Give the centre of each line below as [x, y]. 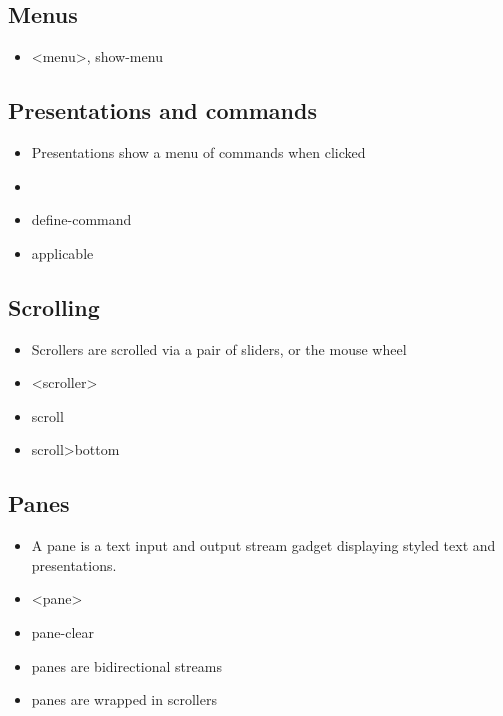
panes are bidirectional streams [126, 665]
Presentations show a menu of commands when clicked [198, 152]
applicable [62, 252]
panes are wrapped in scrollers [124, 699]
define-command [81, 219]
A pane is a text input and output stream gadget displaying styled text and [263, 545]
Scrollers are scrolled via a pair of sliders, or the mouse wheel [219, 348]
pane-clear [63, 631]
